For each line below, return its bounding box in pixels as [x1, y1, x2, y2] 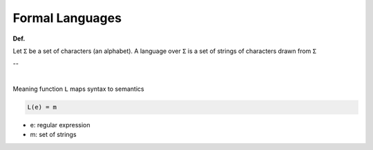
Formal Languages [12, 10, 122, 25]
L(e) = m [27, 103, 57, 111]
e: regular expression [30, 121, 90, 129]
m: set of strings [30, 131, 77, 139]
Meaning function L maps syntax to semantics [12, 85, 144, 93]
